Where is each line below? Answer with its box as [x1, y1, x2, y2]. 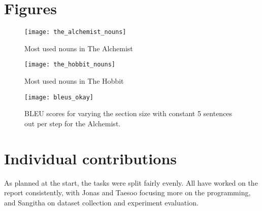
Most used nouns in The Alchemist [24, 43, 133, 53]
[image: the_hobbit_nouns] [24, 61, 115, 68]
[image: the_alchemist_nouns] [24, 28, 126, 36]
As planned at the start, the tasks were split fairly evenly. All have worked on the [4, 177, 258, 188]
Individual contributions [4, 148, 177, 168]
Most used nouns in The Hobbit [24, 76, 124, 86]
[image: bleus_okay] [24, 93, 94, 101]
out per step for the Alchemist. [24, 118, 121, 128]
